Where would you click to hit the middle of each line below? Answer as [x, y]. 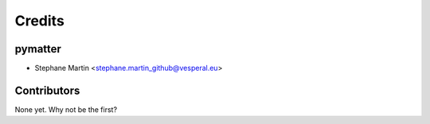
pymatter [38, 49]
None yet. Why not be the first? [66, 109]
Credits [40, 21]
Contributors [47, 90]
